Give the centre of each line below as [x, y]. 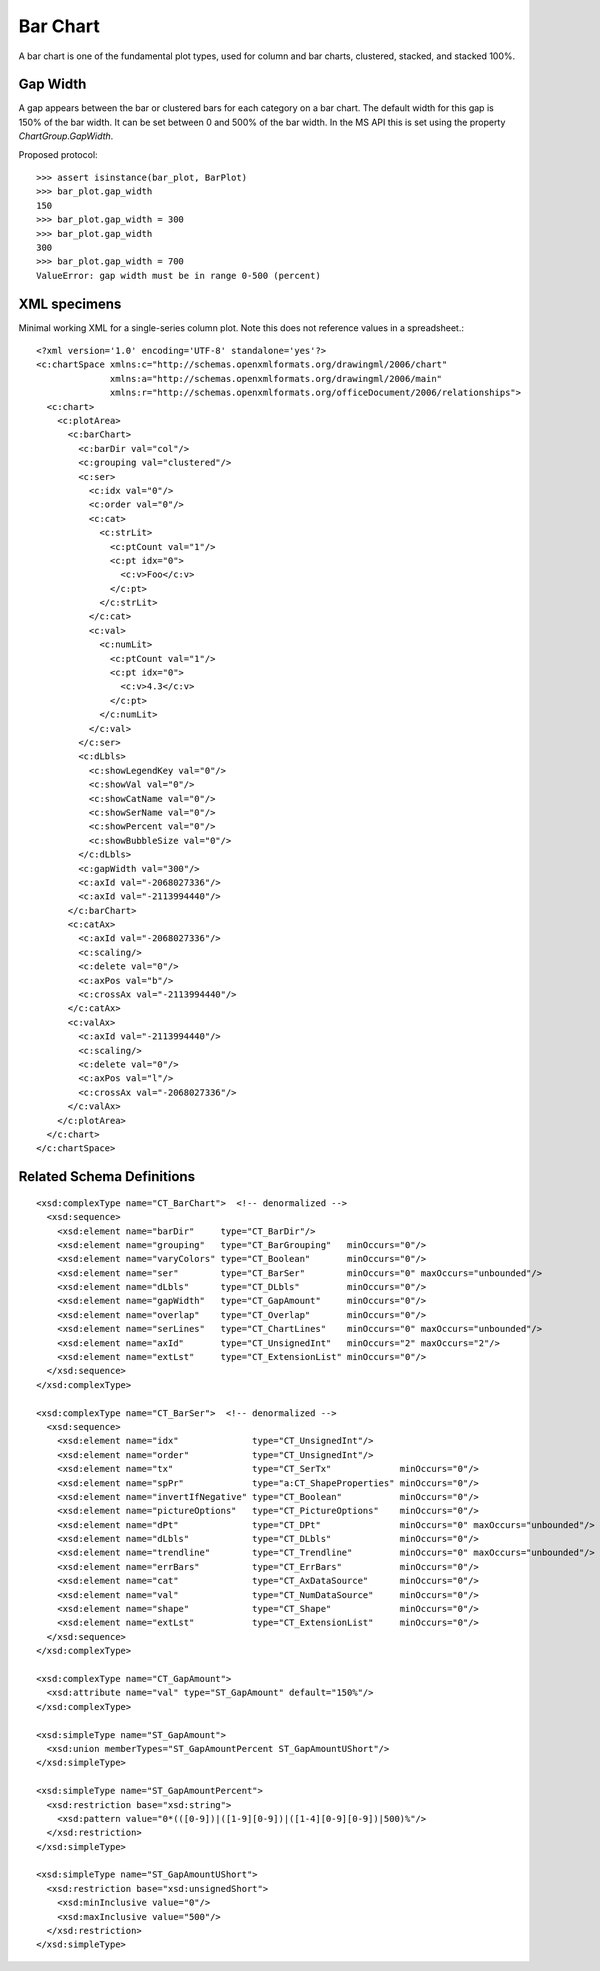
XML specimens [70, 303]
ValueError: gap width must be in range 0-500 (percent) [179, 275]
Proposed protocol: [58, 154]
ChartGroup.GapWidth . [66, 136]
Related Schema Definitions [106, 1176]
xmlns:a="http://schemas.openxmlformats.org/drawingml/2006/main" [276, 378]
